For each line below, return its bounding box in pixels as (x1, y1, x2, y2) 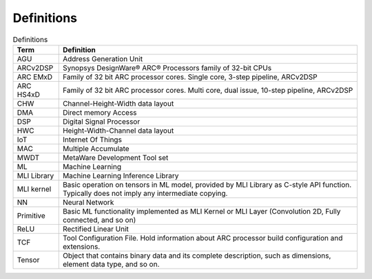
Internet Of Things (62, 135, 122, 144)
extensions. (62, 241, 101, 251)
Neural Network (62, 197, 114, 207)
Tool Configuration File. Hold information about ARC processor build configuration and (62, 233, 343, 243)
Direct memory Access (62, 107, 137, 117)
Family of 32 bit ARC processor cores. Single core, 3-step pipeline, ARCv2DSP (62, 72, 318, 82)
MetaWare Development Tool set (62, 153, 169, 162)
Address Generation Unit (62, 54, 143, 63)
